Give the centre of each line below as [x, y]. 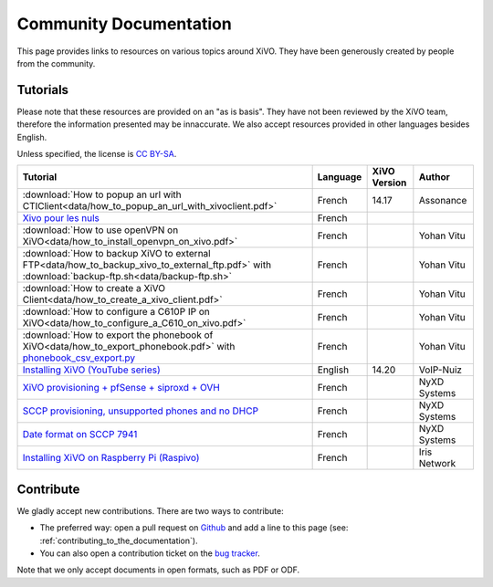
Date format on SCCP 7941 [80, 435]
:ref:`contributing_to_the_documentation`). [119, 540]
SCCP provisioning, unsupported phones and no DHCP [141, 411]
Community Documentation [124, 24]
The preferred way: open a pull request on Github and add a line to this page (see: [194, 528]
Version [389, 183]
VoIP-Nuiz [441, 370]
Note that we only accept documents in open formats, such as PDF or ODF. [158, 570]
